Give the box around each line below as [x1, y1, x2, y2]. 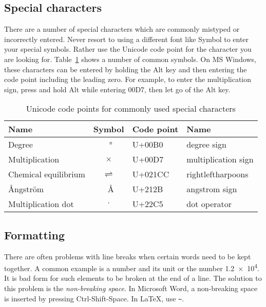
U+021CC [132, 168, 169, 180]
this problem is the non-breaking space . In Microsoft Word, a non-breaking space [4, 283, 258, 293]
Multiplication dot [8, 198, 74, 210]
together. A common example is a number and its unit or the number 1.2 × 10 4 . [4, 261, 259, 273]
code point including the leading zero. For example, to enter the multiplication [4, 74, 252, 85]
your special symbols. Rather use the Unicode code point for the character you [4, 44, 252, 54]
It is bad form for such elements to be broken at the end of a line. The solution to [4, 273, 262, 283]
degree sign [186, 138, 226, 151]
